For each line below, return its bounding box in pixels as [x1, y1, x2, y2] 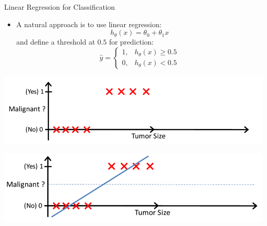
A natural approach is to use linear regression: [16, 18, 162, 29]
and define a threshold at [16, 36, 96, 47]
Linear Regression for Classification [4, 2, 115, 12]
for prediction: [109, 36, 154, 47]
